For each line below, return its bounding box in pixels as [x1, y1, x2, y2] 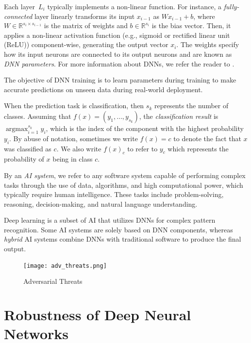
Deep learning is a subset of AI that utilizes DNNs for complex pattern [4, 215, 216, 225]
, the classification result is [139, 111, 218, 121]
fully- [223, 1, 239, 11]
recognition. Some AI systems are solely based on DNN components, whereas [4, 224, 233, 234]
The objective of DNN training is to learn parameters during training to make [4, 75, 236, 85]
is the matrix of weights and [44, 20, 128, 31]
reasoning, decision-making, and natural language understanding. [4, 198, 198, 209]
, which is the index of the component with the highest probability [46, 123, 244, 133]
